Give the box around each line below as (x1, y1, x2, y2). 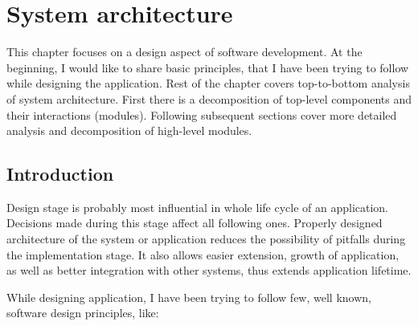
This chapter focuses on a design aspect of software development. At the (6, 43, 363, 60)
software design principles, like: (6, 304, 159, 321)
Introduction (6, 161, 114, 186)
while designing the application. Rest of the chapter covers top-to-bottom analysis (6, 75, 410, 92)
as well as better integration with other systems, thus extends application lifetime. (6, 262, 412, 279)
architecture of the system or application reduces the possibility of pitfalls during (6, 230, 406, 247)
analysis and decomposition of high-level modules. (6, 122, 252, 139)
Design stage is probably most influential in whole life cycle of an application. (6, 198, 389, 215)
